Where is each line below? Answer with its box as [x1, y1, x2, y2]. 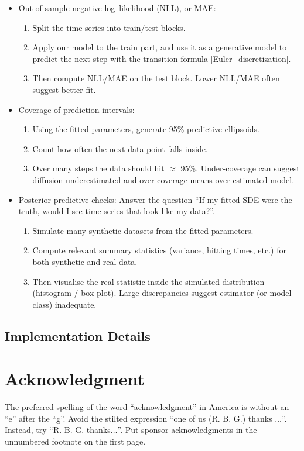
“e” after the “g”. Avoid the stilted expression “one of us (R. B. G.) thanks [5, 412, 272, 424]
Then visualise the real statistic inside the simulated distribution [32, 275, 265, 287]
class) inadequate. [32, 298, 97, 310]
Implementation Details [5, 326, 151, 345]
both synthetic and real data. [32, 255, 138, 267]
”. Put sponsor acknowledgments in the [117, 424, 257, 436]
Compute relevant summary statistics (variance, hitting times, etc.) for [32, 244, 286, 256]
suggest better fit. [32, 83, 96, 95]
